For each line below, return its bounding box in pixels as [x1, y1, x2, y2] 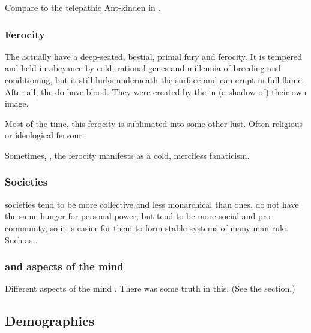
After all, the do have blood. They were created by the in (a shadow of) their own [5, 85, 307, 98]
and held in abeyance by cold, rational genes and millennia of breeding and [5, 62, 281, 74]
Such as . [5, 233, 38, 246]
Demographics [5, 311, 95, 330]
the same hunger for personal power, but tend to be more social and [5, 210, 256, 222]
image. [5, 97, 29, 110]
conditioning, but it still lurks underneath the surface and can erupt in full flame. [5, 74, 304, 86]
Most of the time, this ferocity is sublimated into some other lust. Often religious [5, 117, 303, 129]
